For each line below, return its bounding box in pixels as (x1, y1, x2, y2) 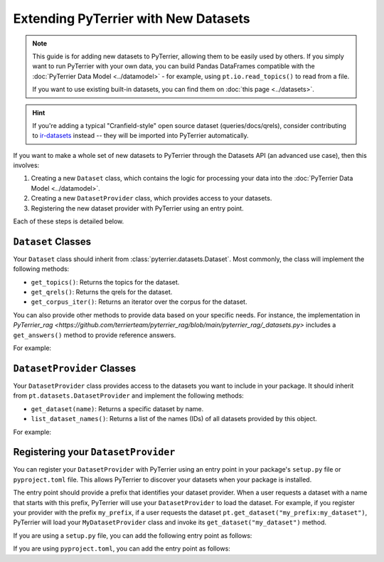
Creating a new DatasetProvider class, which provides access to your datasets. (31, 194, 272, 203)
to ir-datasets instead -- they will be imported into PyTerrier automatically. (32, 132, 249, 140)
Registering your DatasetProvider (13, 446, 176, 458)
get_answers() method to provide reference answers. (13, 331, 176, 339)
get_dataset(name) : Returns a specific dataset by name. (31, 404, 204, 413)
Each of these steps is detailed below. (13, 217, 124, 226)
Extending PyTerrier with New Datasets (13, 11, 250, 26)
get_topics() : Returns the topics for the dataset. (31, 277, 180, 286)
